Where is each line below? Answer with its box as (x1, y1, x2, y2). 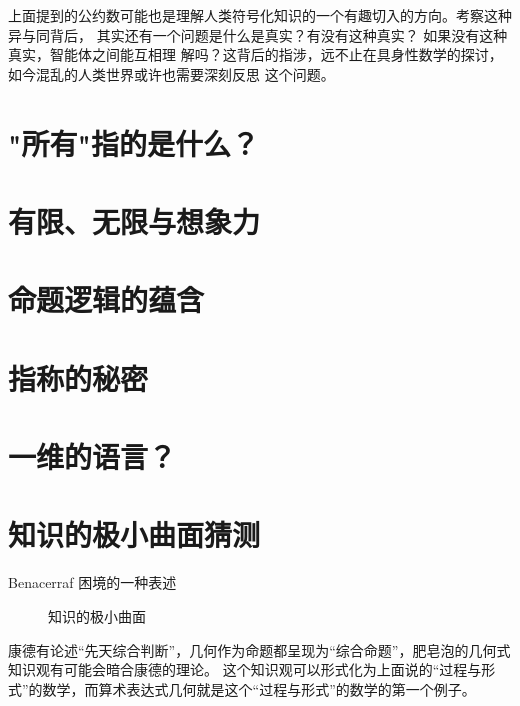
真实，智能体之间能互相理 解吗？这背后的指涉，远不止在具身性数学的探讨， (8, 44, 503, 65)
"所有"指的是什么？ (8, 122, 259, 163)
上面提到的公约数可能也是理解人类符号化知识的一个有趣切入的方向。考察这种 (8, 5, 512, 25)
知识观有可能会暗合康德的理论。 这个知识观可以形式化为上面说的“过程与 (8, 659, 482, 680)
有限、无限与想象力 (8, 200, 261, 241)
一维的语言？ (8, 436, 177, 477)
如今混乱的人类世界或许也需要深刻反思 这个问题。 (8, 63, 335, 84)
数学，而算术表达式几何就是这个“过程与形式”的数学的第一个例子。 (42, 678, 476, 699)
